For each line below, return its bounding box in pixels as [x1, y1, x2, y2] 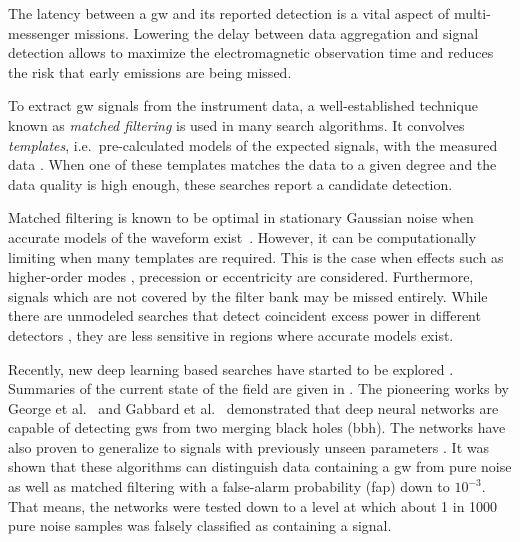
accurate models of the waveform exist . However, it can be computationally [8, 226, 477, 247]
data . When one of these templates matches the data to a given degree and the [8, 154, 497, 175]
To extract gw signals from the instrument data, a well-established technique [8, 95, 478, 116]
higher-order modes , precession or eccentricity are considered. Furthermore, [8, 266, 474, 287]
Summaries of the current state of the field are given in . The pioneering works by [8, 378, 509, 399]
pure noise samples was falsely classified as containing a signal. [8, 515, 392, 536]
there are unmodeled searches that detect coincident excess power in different [8, 305, 481, 326]
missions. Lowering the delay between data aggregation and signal [74, 22, 479, 43]
